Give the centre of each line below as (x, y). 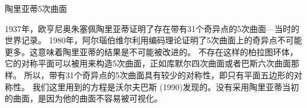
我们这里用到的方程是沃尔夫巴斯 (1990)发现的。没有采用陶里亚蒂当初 (166, 86)
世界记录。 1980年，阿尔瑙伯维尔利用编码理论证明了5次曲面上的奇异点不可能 (153, 40)
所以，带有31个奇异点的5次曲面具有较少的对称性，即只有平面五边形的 (159, 74)
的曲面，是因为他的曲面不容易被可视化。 (84, 98)
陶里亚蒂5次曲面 (36, 8)
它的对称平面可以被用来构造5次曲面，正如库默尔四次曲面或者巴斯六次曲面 (148, 63)
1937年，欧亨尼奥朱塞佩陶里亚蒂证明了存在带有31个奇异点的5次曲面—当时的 (152, 28)
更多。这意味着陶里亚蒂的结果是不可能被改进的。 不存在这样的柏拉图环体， (151, 51)
